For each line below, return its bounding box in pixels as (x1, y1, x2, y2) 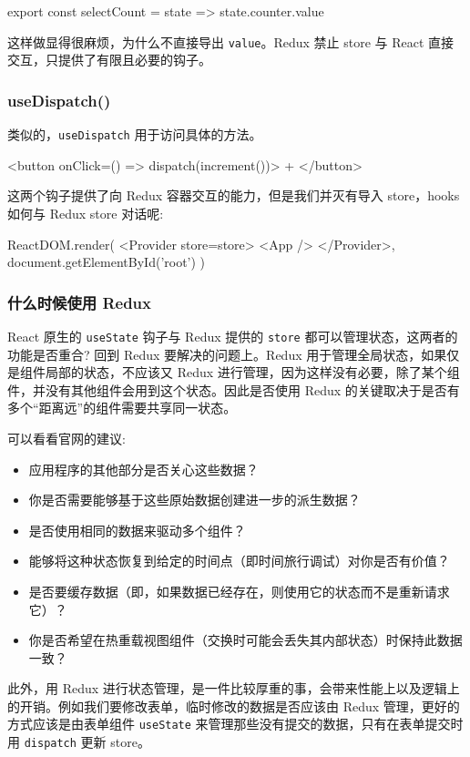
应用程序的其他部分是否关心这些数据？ (28, 459, 259, 478)
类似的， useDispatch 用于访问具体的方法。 (7, 125, 262, 144)
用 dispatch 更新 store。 (7, 732, 150, 752)
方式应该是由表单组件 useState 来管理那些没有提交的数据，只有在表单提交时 (7, 714, 464, 733)
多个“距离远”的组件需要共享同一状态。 (7, 398, 237, 417)
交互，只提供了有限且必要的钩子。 (7, 50, 211, 69)
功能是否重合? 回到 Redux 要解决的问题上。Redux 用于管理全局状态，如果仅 (7, 344, 460, 363)
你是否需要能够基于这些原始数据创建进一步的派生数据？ (28, 490, 361, 509)
